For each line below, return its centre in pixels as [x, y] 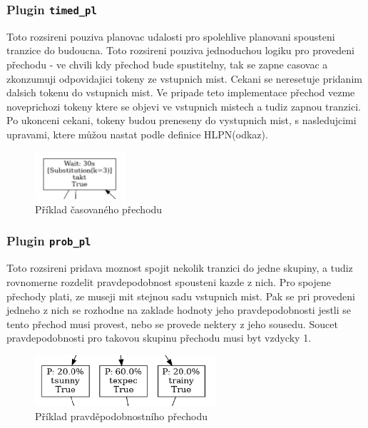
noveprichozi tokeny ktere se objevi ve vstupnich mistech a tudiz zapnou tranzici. [184, 106]
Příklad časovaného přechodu [99, 209]
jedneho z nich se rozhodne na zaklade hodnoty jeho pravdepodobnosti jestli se [179, 310]
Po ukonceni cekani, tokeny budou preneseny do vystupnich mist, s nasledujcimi [182, 120]
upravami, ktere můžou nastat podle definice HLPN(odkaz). [137, 134]
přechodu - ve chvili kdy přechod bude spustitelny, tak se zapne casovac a [167, 64]
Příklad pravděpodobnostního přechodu [121, 416]
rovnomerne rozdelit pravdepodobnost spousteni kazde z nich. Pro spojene [169, 281]
